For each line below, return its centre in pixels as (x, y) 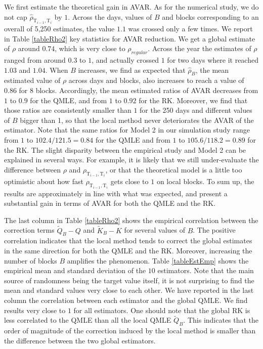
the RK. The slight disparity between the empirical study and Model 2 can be (125, 149)
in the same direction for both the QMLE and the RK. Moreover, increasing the (128, 251)
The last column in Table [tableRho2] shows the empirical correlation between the (131, 220)
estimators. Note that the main (206, 270)
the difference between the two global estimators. (80, 340)
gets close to (129, 181)
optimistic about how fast (44, 181)
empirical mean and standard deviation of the (75, 270)
